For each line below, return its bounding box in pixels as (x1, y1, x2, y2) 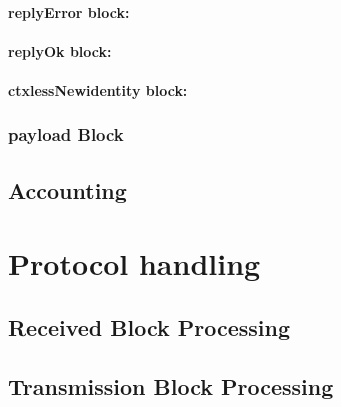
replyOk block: (8, 40, 112, 61)
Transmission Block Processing (8, 370, 334, 401)
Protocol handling (8, 243, 261, 284)
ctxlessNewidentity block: (8, 79, 188, 100)
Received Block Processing (8, 311, 291, 342)
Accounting (8, 174, 127, 205)
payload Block (8, 122, 124, 147)
